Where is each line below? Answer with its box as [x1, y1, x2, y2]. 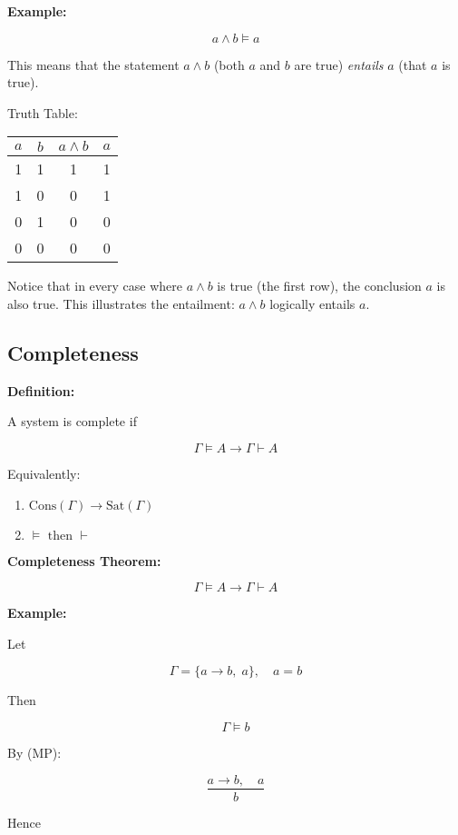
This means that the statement [7, 55, 180, 74]
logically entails [269, 293, 356, 313]
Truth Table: [7, 103, 78, 122]
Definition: [7, 381, 75, 400]
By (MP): [7, 742, 62, 761]
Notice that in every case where [7, 276, 183, 295]
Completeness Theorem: [7, 551, 161, 570]
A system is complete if [7, 412, 137, 431]
